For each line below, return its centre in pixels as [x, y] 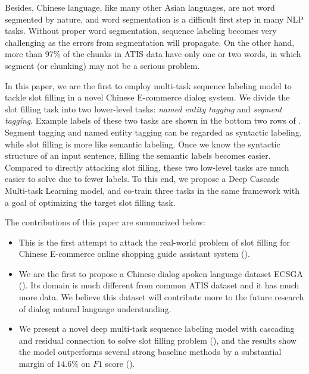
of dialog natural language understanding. [95, 308]
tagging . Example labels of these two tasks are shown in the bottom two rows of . [153, 120]
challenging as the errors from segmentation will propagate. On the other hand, [150, 42]
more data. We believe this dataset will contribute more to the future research [161, 297]
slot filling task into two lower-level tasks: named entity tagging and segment [143, 109]
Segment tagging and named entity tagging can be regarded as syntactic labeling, [153, 132]
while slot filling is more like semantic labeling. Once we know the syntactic [143, 144]
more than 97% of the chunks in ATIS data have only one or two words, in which [153, 54]
